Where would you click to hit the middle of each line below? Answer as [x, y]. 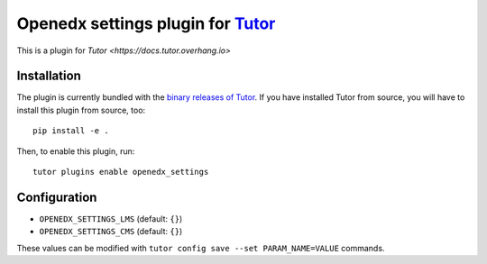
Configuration [57, 197]
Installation [49, 76]
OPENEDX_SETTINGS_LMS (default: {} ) [111, 218]
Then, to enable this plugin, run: [76, 151]
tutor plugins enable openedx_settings [121, 172]
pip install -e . [71, 131]
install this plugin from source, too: [81, 110]
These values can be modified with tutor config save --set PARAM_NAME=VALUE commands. [201, 248]
